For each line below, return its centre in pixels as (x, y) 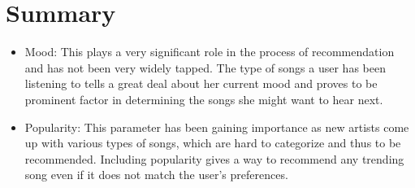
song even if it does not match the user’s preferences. (156, 175)
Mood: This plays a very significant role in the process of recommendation (210, 52)
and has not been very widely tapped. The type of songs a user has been (205, 67)
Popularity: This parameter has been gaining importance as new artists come (217, 127)
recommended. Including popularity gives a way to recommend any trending (214, 158)
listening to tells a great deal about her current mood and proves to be (201, 83)
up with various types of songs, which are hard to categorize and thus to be (213, 143)
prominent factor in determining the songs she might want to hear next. (204, 99)
